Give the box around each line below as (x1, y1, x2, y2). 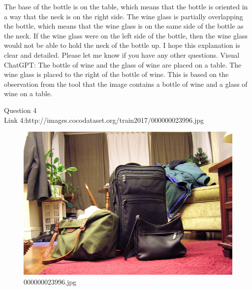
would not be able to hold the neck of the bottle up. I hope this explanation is (4, 40, 240, 50)
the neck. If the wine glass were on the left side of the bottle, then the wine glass (4, 30, 248, 40)
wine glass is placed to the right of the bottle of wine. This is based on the (4, 69, 229, 79)
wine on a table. (4, 88, 52, 99)
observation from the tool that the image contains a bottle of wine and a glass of (4, 78, 248, 89)
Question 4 (4, 105, 37, 115)
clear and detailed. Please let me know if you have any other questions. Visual (4, 49, 240, 60)
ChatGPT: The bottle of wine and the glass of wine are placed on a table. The (4, 59, 242, 70)
